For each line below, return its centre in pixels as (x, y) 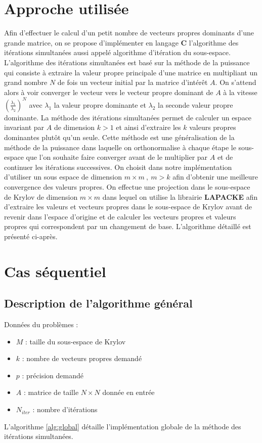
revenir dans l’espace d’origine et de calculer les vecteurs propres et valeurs (120, 216)
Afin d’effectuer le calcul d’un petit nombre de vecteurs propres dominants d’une (129, 33)
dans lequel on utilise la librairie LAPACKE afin (180, 196)
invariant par (24, 127)
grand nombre (26, 82)
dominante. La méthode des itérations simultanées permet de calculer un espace (128, 117)
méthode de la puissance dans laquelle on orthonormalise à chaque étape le (120, 147)
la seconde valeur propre (195, 104)
